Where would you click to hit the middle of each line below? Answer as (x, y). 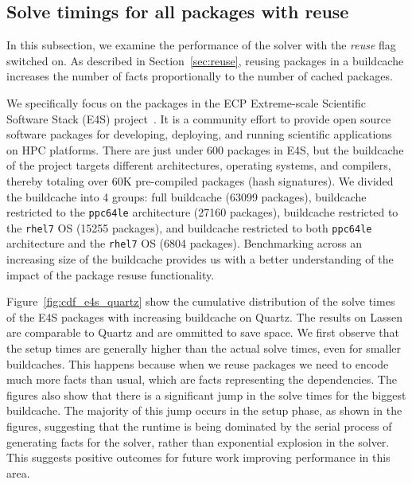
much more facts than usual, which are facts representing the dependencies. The (202, 379)
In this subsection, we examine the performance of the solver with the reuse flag (201, 45)
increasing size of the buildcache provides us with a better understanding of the (200, 259)
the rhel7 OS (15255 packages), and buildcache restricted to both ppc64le (189, 227)
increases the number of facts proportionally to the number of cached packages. (200, 76)
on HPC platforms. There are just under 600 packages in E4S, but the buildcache (205, 149)
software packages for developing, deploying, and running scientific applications (199, 134)
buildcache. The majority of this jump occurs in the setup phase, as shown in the (204, 410)
